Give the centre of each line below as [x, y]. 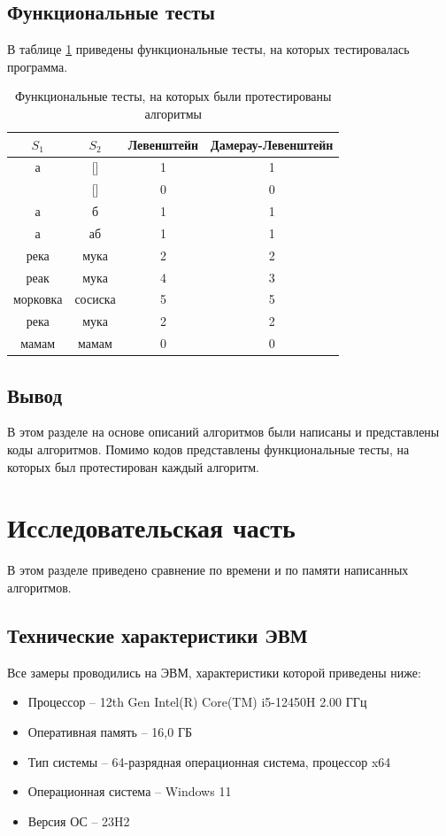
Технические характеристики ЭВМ [158, 635]
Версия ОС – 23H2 [79, 821]
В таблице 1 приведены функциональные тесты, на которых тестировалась [208, 49]
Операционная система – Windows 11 [130, 791]
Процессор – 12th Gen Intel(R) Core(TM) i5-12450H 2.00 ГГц [197, 702]
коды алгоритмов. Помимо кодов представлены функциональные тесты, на [208, 449]
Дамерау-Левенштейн [272, 144]
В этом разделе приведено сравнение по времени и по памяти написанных [208, 570]
